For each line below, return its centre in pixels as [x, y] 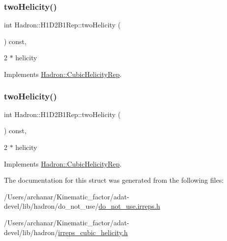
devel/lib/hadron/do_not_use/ [51, 206]
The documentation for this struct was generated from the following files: [114, 180]
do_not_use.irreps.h [129, 206]
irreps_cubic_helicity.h [93, 232]
